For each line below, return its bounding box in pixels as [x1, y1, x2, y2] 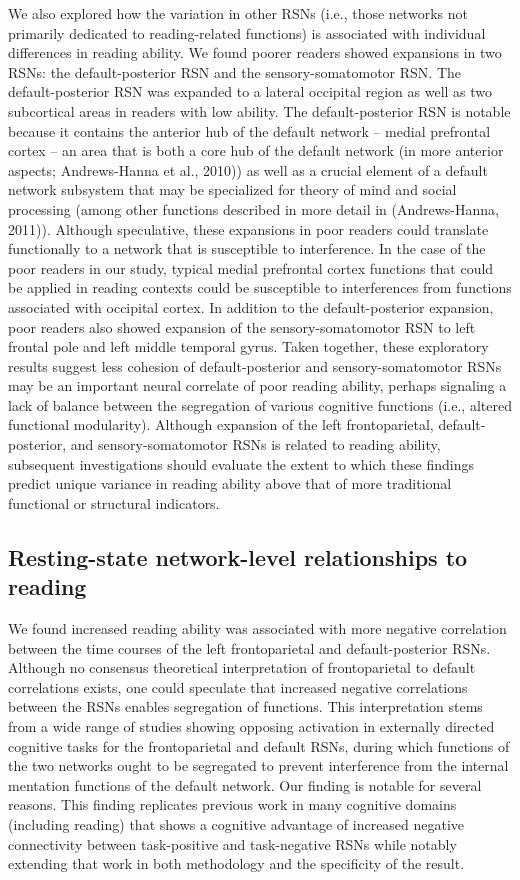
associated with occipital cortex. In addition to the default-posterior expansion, [8, 296, 494, 317]
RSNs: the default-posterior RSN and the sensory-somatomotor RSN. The [8, 61, 462, 82]
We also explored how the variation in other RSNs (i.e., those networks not [8, 3, 468, 23]
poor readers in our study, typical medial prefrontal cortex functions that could [8, 257, 494, 278]
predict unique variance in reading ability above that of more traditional [8, 473, 452, 494]
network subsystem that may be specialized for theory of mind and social [8, 179, 457, 200]
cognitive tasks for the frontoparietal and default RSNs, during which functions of [8, 735, 510, 756]
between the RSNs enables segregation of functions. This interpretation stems [8, 696, 483, 717]
